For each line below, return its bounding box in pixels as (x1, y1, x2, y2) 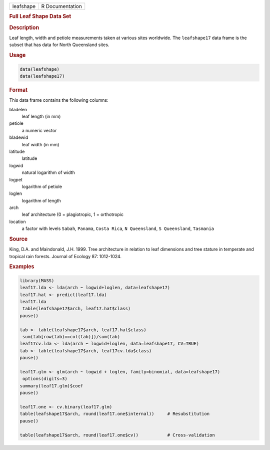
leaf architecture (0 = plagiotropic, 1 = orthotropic (21, 211, 123, 217)
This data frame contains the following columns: (9, 97, 108, 103)
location (9, 218, 26, 224)
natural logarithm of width (21, 169, 75, 175)
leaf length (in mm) (21, 113, 61, 119)
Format (9, 86, 27, 93)
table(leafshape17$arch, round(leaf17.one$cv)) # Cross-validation (19, 432, 215, 438)
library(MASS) (19, 278, 54, 283)
